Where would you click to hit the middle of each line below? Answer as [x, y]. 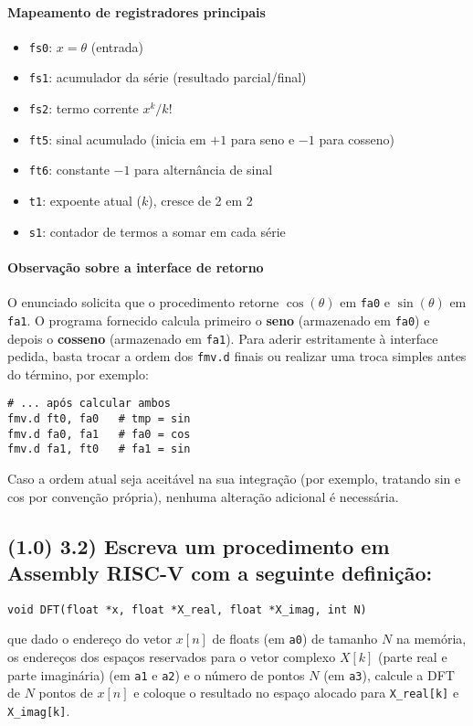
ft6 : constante [69, 170]
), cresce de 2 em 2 [200, 201]
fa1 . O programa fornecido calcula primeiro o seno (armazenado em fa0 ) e [219, 320]
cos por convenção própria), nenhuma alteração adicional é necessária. [203, 496]
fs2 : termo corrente [84, 108]
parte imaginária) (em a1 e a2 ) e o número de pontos [156, 674]
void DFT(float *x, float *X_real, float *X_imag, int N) [187, 609]
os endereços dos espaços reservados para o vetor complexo [172, 657]
